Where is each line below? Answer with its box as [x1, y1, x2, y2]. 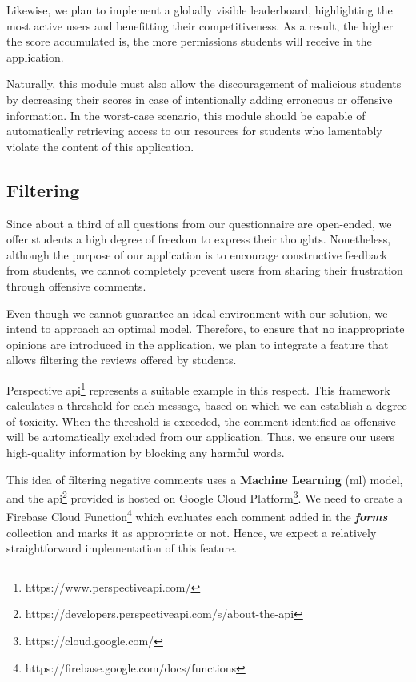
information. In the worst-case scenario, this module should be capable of [6, 106, 366, 123]
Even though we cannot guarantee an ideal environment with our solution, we [6, 304, 388, 321]
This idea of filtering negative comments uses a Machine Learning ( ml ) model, [6, 471, 403, 487]
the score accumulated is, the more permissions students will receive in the [6, 33, 372, 50]
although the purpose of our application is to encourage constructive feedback [6, 246, 388, 263]
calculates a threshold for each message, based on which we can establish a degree [6, 397, 407, 414]
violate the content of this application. [6, 138, 194, 154]
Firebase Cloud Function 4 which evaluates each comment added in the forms [6, 506, 388, 525]
